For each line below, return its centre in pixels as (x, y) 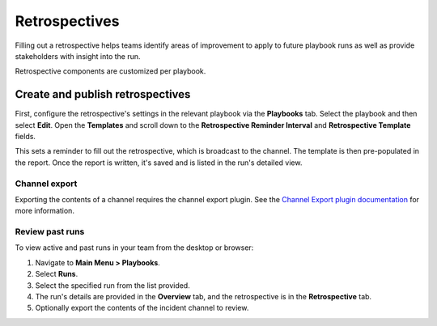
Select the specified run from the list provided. (112, 285)
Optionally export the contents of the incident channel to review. (142, 308)
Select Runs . (57, 274)
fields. (25, 137)
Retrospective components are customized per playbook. (110, 71)
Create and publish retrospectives (103, 94)
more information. (45, 211)
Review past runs (50, 232)
